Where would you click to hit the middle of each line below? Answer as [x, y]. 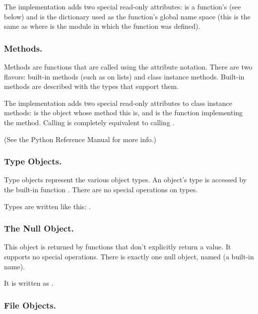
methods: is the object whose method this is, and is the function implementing [124, 113]
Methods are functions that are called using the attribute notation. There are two [128, 67]
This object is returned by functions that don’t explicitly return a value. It [118, 247]
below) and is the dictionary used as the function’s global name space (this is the [127, 16]
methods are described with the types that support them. [91, 86]
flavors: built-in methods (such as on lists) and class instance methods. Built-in [124, 76]
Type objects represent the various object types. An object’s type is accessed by [126, 180]
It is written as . [29, 283]
